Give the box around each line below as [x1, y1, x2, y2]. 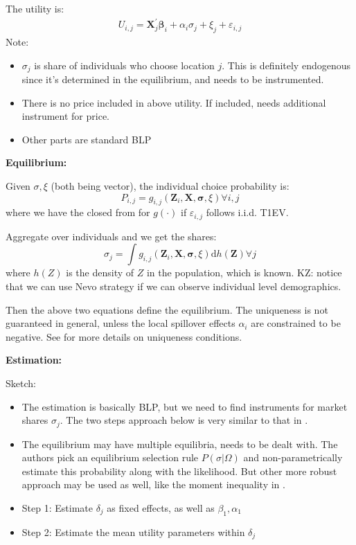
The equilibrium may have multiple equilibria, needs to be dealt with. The [21, 436, 338, 451]
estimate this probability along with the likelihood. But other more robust [21, 463, 337, 478]
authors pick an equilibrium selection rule [21, 450, 199, 465]
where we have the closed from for [6, 205, 150, 220]
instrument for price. [21, 109, 110, 123]
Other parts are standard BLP [21, 132, 152, 146]
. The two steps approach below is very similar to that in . [60, 413, 308, 427]
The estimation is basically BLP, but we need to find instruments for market [21, 399, 348, 413]
